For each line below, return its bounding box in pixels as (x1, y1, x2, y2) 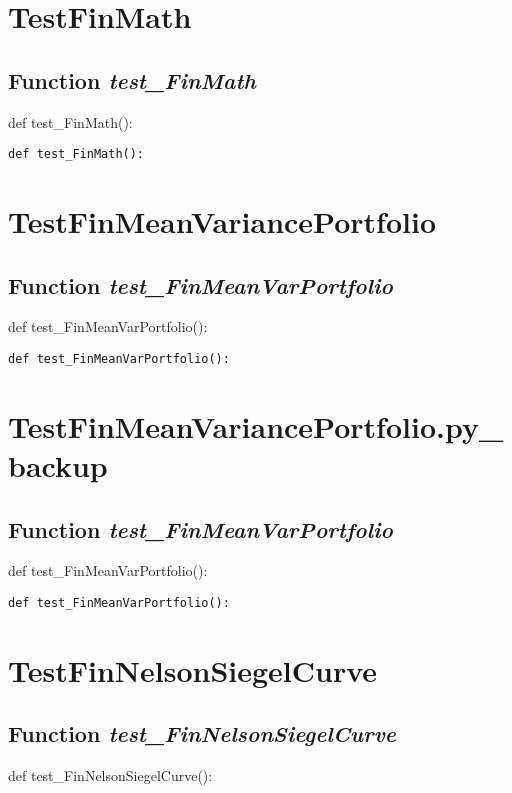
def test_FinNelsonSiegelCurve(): (8, 765, 213, 786)
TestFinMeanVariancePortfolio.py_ (8, 405, 504, 446)
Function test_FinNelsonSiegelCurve (8, 718, 396, 749)
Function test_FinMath (8, 64, 256, 95)
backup (8, 445, 108, 486)
